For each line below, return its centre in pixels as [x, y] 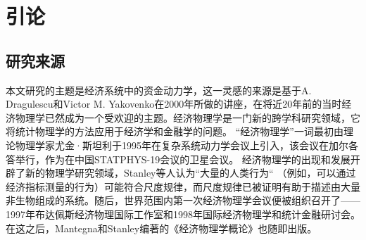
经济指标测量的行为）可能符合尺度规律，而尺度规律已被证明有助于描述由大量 [183, 186]
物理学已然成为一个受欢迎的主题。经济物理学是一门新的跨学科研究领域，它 [188, 117]
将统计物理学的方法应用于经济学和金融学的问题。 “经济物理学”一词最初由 [175, 131]
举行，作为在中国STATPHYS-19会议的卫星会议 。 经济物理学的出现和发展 [183, 159]
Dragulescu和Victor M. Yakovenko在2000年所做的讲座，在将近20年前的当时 [174, 104]
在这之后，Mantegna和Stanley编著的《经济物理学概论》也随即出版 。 [162, 228]
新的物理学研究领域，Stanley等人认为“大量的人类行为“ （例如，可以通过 [190, 173]
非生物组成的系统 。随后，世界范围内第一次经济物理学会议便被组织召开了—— [183, 200]
